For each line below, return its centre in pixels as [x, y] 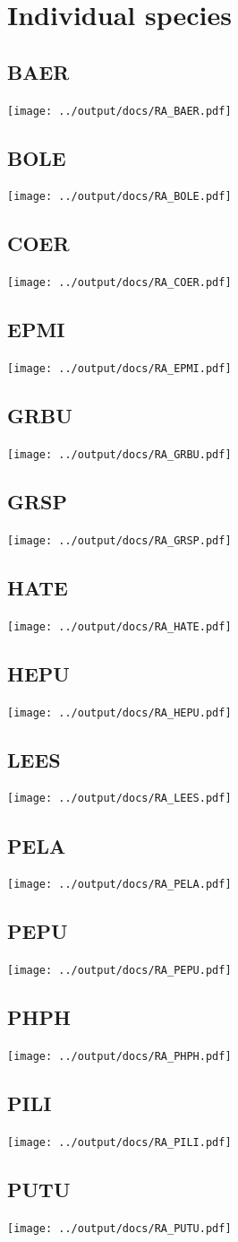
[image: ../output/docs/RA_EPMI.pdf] [119, 369]
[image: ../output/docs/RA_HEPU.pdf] [119, 712]
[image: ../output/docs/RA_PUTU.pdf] [119, 1228]
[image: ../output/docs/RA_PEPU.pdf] [119, 971]
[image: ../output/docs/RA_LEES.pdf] [119, 799]
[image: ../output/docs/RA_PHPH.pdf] [119, 1057]
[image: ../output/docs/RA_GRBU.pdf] [119, 455]
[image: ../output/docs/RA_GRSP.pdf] [119, 540]
